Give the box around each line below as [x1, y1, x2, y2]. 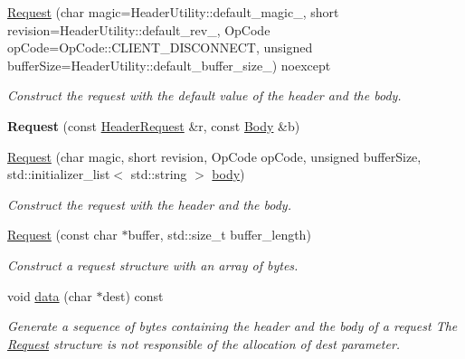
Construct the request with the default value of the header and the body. [7, 86, 402, 105]
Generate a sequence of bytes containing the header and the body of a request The [7, 316, 458, 335]
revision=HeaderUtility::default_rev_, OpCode [7, 20, 270, 39]
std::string [130, 165, 187, 184]
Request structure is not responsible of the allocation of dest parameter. [7, 334, 401, 353]
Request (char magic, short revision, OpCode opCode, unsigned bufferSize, [7, 146, 422, 165]
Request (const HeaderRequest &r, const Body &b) [7, 116, 300, 135]
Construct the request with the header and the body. [7, 194, 291, 213]
